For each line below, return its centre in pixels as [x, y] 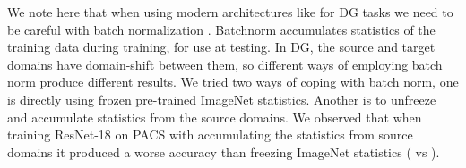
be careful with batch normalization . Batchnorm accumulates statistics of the [221, 29]
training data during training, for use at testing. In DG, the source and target [221, 47]
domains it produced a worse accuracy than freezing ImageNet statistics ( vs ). [224, 151]
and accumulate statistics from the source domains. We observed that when [215, 117]
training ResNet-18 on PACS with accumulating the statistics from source [210, 134]
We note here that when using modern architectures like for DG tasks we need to [230, 12]
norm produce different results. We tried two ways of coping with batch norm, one [233, 82]
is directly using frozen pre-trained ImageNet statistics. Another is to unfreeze [222, 99]
